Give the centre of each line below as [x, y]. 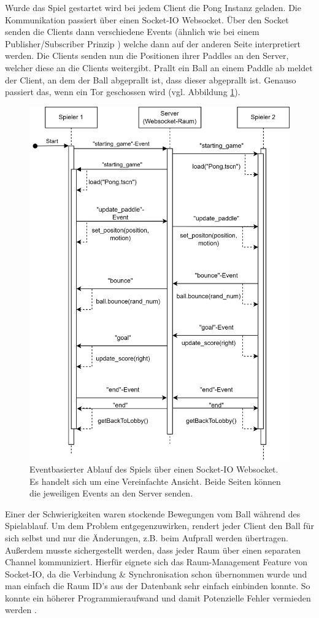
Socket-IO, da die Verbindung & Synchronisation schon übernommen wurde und [156, 574]
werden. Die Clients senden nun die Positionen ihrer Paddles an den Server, [147, 56]
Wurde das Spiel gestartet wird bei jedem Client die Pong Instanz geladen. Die [153, 7]
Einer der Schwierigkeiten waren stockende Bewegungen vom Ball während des [153, 513]
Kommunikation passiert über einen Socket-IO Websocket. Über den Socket [147, 19]
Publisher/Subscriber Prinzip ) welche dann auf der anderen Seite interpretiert [153, 43]
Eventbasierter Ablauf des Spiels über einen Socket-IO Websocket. [154, 469]
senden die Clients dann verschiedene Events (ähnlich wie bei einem [132, 32]
